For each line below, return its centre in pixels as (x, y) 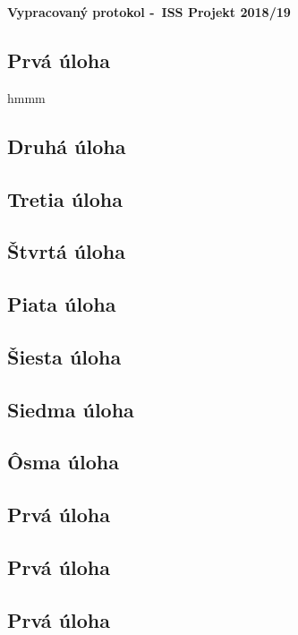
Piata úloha (62, 304)
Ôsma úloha (63, 462)
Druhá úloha (67, 146)
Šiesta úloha (64, 356)
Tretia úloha (65, 198)
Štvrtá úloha (67, 251)
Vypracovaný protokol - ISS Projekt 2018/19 (149, 12)
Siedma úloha (71, 409)
